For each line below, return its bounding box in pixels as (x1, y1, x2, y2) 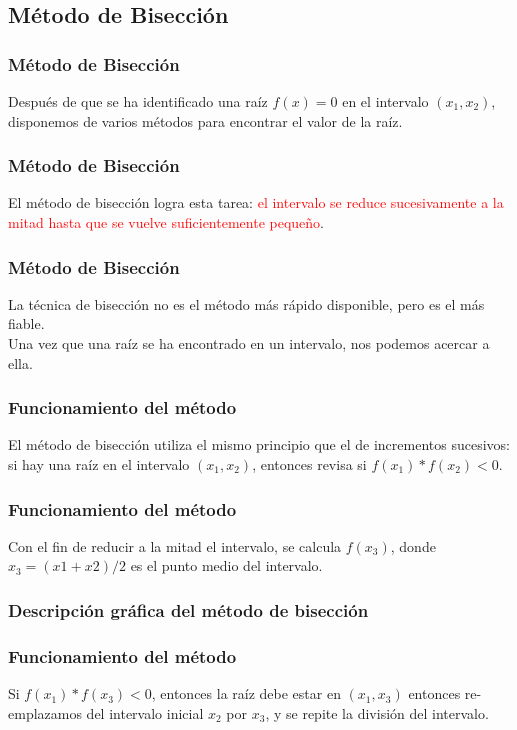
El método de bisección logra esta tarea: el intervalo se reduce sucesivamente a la (8, 192, 504, 213)
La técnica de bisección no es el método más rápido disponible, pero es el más (8, 293, 485, 314)
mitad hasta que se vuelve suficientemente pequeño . (8, 212, 324, 232)
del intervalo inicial (86, 702, 204, 723)
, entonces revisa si (252, 454, 367, 474)
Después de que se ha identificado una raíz (8, 91, 268, 111)
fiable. (8, 313, 45, 334)
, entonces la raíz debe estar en (151, 683, 341, 704)
